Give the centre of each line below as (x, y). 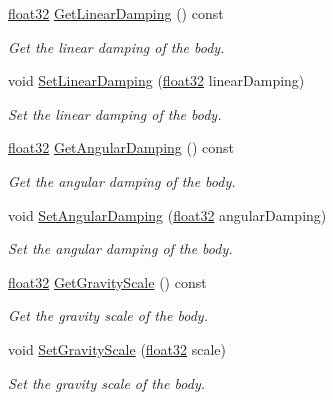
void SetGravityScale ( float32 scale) (117, 348)
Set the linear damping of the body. (115, 113)
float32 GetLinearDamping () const (116, 13)
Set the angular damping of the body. (120, 248)
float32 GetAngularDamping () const (121, 147)
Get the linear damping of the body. (116, 46)
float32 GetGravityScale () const (107, 281)
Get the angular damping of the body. (122, 180)
